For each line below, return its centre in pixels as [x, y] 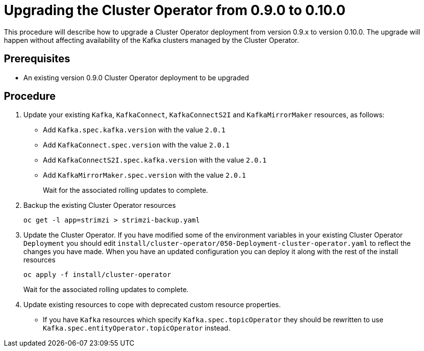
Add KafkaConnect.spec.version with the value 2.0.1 [136, 145]
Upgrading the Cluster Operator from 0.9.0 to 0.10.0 [175, 10]
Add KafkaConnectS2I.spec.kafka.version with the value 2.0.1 [155, 160]
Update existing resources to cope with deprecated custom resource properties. [152, 305]
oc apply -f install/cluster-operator [97, 275]
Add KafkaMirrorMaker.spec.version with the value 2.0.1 [145, 175]
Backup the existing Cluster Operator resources [100, 205]
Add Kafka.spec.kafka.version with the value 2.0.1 [134, 130]
